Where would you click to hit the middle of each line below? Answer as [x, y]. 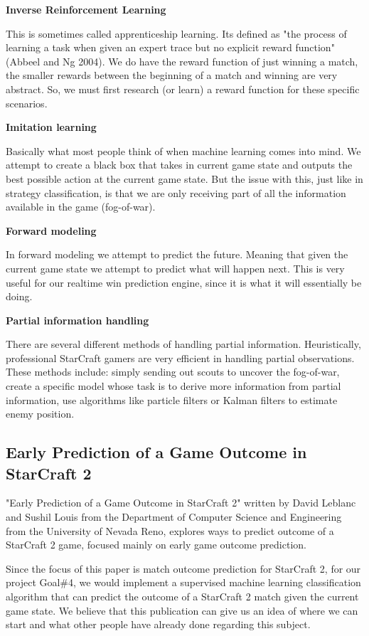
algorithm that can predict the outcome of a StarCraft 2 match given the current [182, 596]
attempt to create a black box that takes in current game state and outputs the [179, 165]
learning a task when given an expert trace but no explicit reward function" [170, 47]
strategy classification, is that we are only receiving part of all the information [176, 192]
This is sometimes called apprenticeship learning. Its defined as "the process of [176, 33]
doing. [19, 296]
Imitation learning [51, 127]
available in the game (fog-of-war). [81, 207]
